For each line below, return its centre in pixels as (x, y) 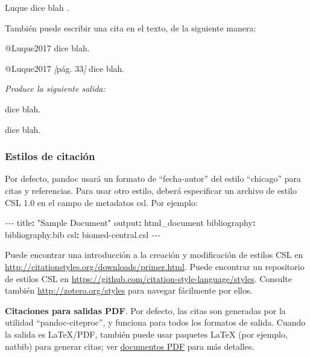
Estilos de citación (50, 156)
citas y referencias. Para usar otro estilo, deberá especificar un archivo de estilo (151, 190)
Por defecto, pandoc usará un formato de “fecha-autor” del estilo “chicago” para (153, 178)
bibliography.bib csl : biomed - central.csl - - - (83, 234)
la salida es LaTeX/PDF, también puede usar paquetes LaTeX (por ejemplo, (146, 334)
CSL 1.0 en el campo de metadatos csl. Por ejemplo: (101, 202)
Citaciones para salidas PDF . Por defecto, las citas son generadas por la (145, 310)
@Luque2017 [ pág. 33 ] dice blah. (65, 68)
